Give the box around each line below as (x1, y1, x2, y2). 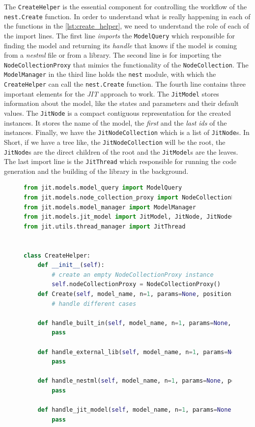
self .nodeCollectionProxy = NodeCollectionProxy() (52, 281, 221, 288)
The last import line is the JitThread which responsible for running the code (4, 156, 236, 166)
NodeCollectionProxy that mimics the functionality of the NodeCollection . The (4, 59, 249, 69)
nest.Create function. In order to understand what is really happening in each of (4, 11, 251, 21)
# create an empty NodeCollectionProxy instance (52, 271, 214, 278)
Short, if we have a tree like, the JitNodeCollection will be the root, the (4, 136, 226, 147)
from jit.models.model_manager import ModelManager (24, 203, 196, 211)
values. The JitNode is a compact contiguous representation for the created (4, 107, 231, 118)
